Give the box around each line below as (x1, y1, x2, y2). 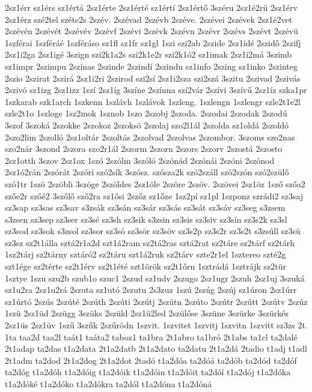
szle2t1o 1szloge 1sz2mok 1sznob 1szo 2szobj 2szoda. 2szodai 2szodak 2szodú (5, 107, 287, 119)
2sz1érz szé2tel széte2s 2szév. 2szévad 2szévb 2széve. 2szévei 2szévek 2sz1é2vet (5, 13, 293, 25)
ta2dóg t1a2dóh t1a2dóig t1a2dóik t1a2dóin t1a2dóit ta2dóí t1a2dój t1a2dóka (5, 366, 291, 378)
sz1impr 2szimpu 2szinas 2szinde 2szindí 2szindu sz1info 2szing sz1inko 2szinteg (5, 59, 298, 72)
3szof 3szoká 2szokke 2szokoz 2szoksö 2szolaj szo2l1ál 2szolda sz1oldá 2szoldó (5, 118, 289, 131)
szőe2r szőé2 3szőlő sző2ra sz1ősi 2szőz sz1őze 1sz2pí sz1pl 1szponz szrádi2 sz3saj (5, 189, 304, 202)
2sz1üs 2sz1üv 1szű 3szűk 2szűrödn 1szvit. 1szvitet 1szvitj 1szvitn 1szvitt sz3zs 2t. (5, 319, 308, 331)
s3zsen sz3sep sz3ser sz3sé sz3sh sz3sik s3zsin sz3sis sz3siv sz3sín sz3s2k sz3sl (5, 213, 287, 225)
